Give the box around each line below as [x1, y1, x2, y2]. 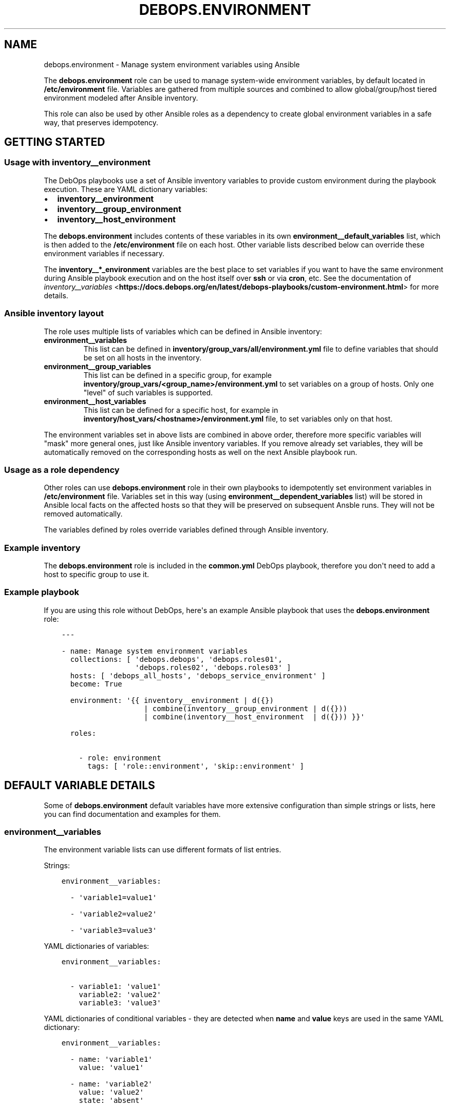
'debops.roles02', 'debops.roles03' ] [135, 663, 291, 672]
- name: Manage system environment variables [61, 646, 248, 655]
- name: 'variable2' [70, 1080, 153, 1089]
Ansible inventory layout [4, 308, 104, 319]
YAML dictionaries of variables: [44, 942, 149, 951]
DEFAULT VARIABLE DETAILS [4, 779, 155, 792]
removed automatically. [44, 509, 123, 519]
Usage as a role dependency [4, 464, 120, 475]
